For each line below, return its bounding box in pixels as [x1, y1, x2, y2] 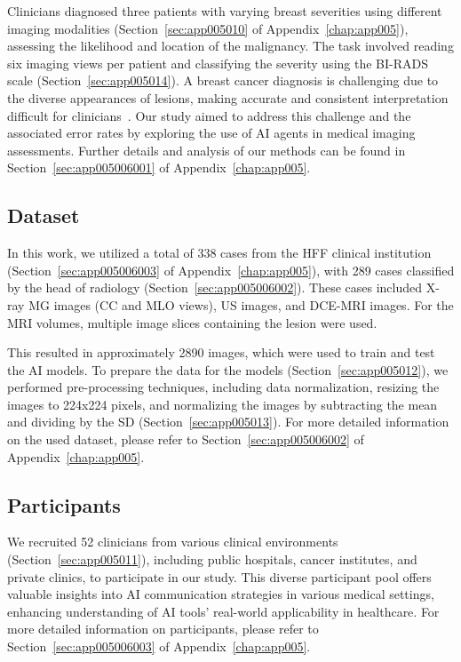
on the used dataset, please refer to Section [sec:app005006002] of [7, 430, 364, 449]
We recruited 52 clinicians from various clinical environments [7, 532, 338, 551]
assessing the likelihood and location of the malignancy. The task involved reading [7, 36, 454, 55]
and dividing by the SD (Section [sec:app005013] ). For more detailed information [7, 412, 449, 431]
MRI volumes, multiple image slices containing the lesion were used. [7, 313, 378, 331]
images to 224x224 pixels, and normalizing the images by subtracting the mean [7, 395, 438, 413]
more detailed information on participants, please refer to [7, 619, 319, 638]
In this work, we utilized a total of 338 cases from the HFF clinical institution [7, 243, 432, 262]
